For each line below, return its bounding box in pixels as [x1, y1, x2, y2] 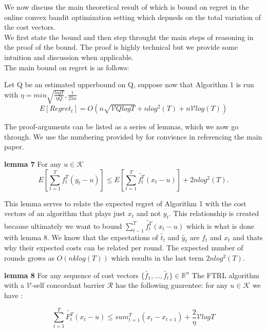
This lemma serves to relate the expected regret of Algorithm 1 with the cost [4, 198, 246, 208]
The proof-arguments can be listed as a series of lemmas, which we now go [4, 121, 239, 132]
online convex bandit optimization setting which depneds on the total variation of [4, 11, 261, 22]
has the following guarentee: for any [115, 280, 228, 290]
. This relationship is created [169, 208, 259, 219]
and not [136, 208, 161, 219]
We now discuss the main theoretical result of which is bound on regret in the [4, 2, 249, 12]
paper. [4, 141, 24, 152]
